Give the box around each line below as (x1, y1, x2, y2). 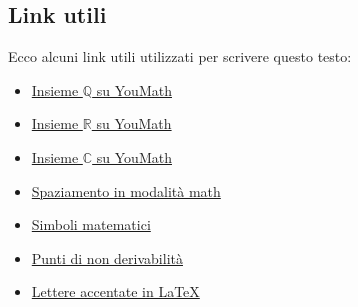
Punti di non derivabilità (31, 247, 183, 268)
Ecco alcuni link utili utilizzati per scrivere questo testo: (8, 46, 352, 67)
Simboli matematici (31, 214, 151, 235)
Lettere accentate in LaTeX (31, 281, 200, 302)
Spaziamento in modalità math (31, 180, 221, 201)
